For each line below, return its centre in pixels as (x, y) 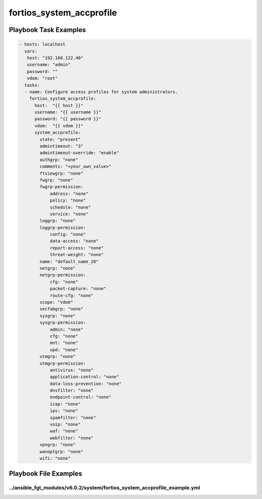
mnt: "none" (64, 343)
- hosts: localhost (42, 44)
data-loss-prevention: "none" (86, 384)
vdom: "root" (42, 78)
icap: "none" (65, 404)
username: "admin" (49, 65)
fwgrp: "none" (56, 180)
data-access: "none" (74, 241)
